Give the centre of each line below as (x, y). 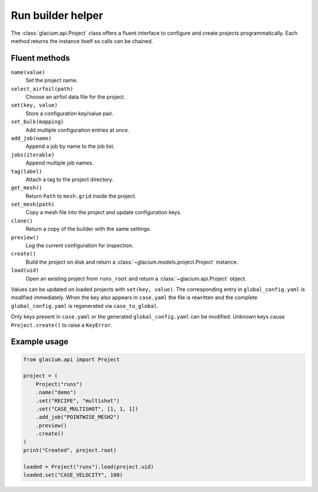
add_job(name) (31, 138)
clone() (22, 221)
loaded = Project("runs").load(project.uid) (89, 467)
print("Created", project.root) (70, 450)
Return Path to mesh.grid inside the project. (81, 196)
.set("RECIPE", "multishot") (78, 401)
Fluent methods (40, 58)
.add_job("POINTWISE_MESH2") (78, 417)
